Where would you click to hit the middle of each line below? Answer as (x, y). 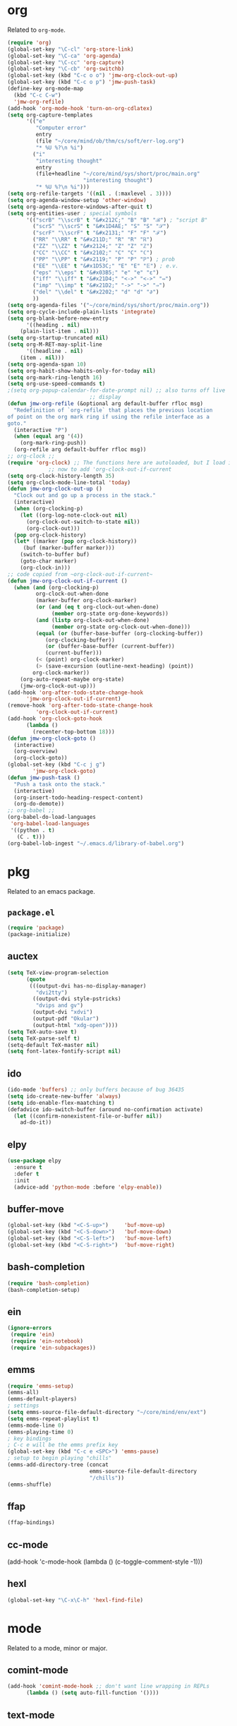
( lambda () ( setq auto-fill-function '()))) (92, 1693)
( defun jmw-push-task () (44, 778)
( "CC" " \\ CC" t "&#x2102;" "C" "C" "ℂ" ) (93, 253)
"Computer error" (61, 128)
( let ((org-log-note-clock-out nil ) (74, 515)
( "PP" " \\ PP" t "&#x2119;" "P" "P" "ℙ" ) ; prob (104, 259)
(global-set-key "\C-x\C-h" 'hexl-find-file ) (75, 1600)
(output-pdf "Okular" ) (66, 1019)
